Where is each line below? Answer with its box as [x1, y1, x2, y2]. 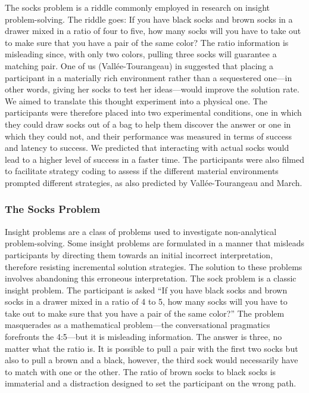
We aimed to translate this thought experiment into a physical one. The [5, 94, 267, 107]
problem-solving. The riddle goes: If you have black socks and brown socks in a [5, 13, 293, 25]
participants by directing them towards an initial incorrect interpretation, [5, 248, 273, 261]
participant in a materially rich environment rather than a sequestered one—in [5, 71, 292, 83]
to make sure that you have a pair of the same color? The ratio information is [5, 36, 289, 48]
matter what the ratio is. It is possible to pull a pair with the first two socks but [5, 342, 298, 354]
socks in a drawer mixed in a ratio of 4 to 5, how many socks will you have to [5, 295, 288, 308]
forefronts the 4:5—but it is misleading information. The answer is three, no [5, 330, 282, 343]
